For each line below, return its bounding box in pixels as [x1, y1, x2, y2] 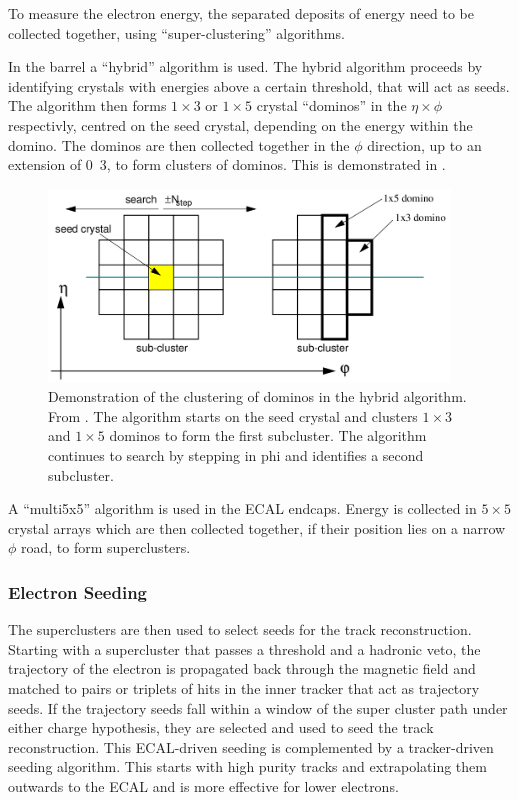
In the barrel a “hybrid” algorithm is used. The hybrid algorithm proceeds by [8, 56, 483, 77]
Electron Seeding [8, 579, 147, 604]
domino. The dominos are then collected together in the [8, 134, 350, 155]
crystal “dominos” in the [256, 95, 407, 116]
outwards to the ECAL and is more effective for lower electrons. [8, 775, 399, 796]
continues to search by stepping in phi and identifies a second [48, 444, 424, 465]
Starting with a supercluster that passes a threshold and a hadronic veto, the [8, 638, 481, 659]
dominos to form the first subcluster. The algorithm [109, 425, 427, 446]
